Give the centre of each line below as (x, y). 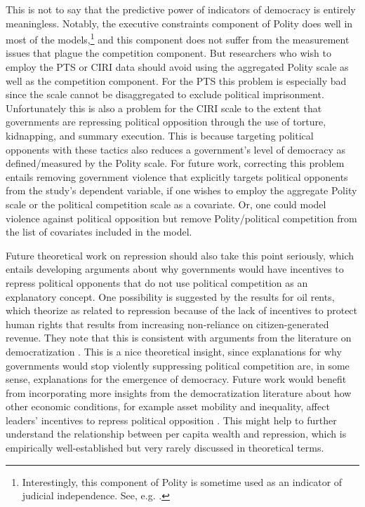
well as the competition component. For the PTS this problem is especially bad (176, 80)
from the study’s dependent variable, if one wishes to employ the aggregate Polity (181, 190)
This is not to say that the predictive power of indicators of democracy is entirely (181, 9)
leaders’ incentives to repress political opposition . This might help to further (171, 420)
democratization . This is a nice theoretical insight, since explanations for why (174, 351)
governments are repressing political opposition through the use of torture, (166, 122)
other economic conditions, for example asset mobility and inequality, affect (168, 406)
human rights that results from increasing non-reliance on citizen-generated (167, 324)
